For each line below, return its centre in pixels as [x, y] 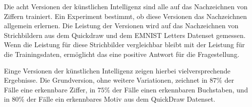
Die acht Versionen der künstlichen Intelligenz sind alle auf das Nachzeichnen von [126, 6]
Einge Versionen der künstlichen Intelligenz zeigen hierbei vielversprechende [117, 70]
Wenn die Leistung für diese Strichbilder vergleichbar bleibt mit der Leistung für [125, 45]
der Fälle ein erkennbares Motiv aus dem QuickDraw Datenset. [121, 99]
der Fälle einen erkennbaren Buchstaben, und [180, 89]
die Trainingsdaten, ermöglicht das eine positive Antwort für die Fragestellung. [122, 54]
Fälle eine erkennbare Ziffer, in [50, 89]
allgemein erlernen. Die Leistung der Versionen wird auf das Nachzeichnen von [121, 26]
